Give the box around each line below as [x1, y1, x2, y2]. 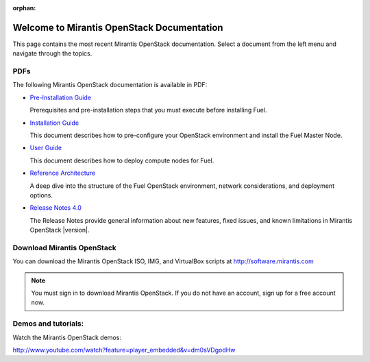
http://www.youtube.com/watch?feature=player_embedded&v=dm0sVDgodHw [12, 346, 236, 354]
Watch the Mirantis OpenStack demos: [12, 333, 121, 341]
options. [29, 191, 53, 199]
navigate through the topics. [12, 49, 92, 58]
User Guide [29, 144, 62, 152]
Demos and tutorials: [12, 319, 84, 328]
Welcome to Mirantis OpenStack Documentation [12, 21, 223, 34]
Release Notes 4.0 [29, 204, 82, 212]
